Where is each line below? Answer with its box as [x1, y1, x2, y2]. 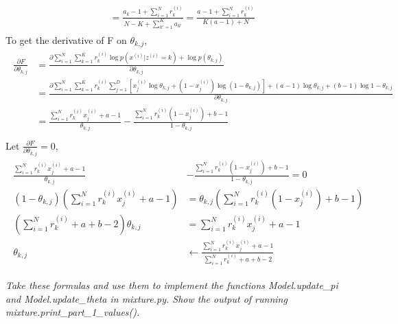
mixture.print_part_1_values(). [5, 305, 140, 319]
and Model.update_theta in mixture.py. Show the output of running [5, 291, 288, 305]
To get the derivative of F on [5, 32, 127, 47]
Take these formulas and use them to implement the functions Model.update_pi [5, 278, 338, 292]
